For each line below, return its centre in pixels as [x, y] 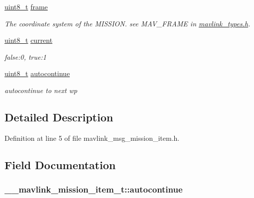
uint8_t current [29, 40]
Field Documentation [60, 164]
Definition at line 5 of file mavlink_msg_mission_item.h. [92, 138]
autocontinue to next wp [41, 90]
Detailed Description [59, 117]
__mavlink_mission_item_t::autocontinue [94, 189]
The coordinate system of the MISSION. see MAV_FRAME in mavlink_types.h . [127, 23]
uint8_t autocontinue [37, 73]
